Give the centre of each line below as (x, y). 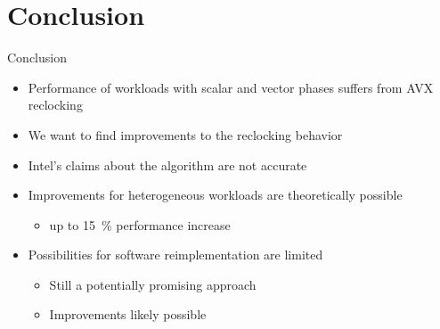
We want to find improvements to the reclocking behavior (185, 134)
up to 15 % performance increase (140, 224)
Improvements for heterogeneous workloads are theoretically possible (215, 195)
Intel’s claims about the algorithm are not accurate (167, 164)
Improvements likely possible (128, 314)
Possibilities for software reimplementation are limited (175, 255)
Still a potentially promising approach (153, 284)
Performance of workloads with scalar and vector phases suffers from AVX (231, 87)
